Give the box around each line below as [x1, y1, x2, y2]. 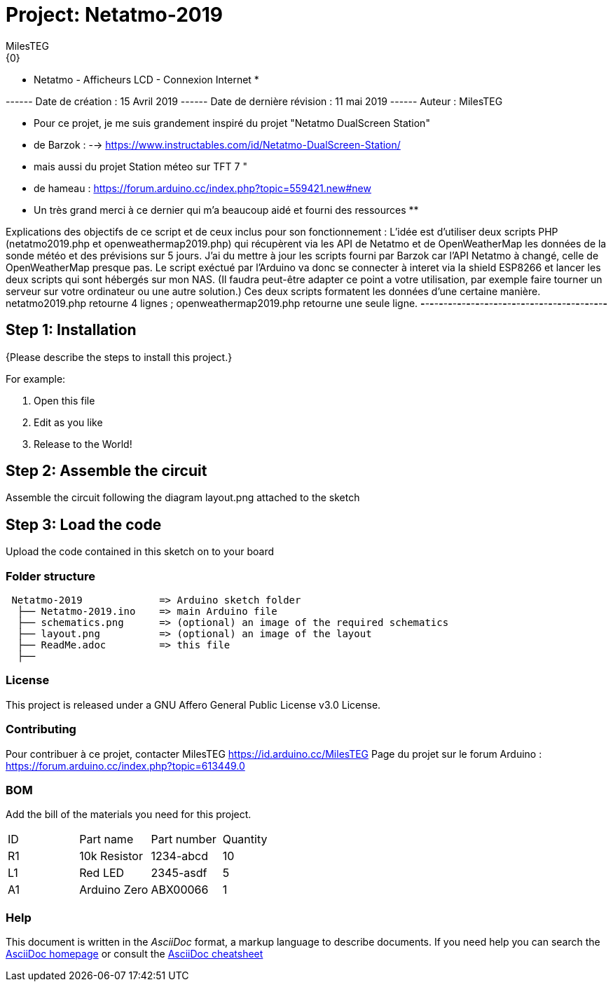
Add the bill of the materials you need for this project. [6, 808, 252, 821]
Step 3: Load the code [6, 515, 162, 533]
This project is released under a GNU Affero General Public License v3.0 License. [6, 698, 381, 711]
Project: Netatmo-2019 [6, 3, 223, 27]
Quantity [222, 832, 268, 847]
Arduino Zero [79, 883, 149, 897]
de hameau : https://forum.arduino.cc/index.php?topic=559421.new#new [34, 182, 371, 194]
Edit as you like [34, 416, 103, 428]
